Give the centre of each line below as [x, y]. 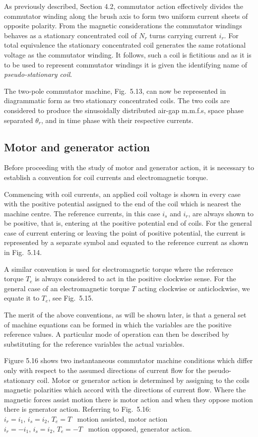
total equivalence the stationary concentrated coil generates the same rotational [125, 45]
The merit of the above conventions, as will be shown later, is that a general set [125, 315]
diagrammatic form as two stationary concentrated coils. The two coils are [117, 100]
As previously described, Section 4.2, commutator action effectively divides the [124, 6]
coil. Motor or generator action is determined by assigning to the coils [143, 380]
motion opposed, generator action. [140, 428]
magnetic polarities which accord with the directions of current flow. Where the [125, 390]
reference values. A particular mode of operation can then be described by [117, 334]
